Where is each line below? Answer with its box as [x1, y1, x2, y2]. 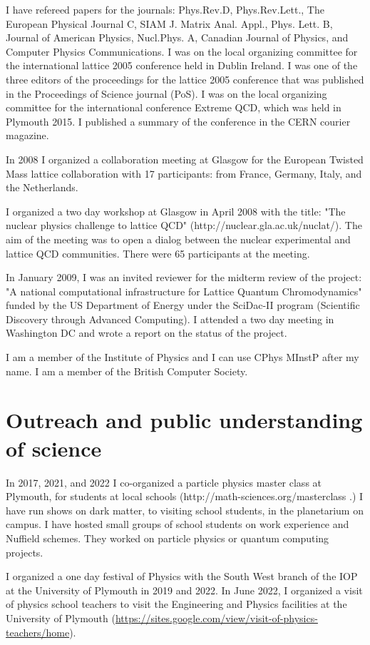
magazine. [6, 128, 49, 143]
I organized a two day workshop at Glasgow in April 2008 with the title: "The [6, 203, 346, 218]
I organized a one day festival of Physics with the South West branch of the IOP [6, 569, 358, 584]
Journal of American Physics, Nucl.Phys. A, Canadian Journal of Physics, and [6, 30, 349, 45]
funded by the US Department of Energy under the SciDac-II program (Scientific [6, 298, 360, 313]
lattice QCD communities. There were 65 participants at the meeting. [6, 245, 310, 260]
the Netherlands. [6, 180, 78, 195]
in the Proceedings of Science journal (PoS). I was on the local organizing [6, 86, 327, 101]
